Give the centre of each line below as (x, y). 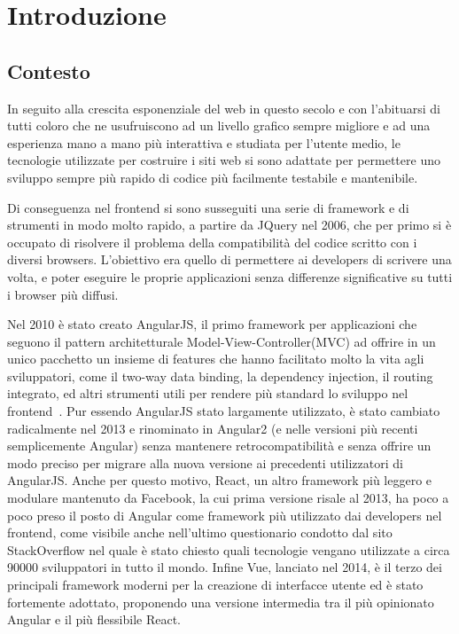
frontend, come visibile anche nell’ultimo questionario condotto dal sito (200, 532)
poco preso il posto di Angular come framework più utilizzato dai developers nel (225, 515)
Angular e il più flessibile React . (94, 619)
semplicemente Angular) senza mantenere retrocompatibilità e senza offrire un (219, 446)
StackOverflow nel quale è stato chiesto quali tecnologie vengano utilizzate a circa (229, 549)
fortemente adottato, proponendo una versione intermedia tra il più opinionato (221, 602)
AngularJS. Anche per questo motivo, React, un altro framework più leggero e (220, 480)
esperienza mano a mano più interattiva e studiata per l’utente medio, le (204, 142)
